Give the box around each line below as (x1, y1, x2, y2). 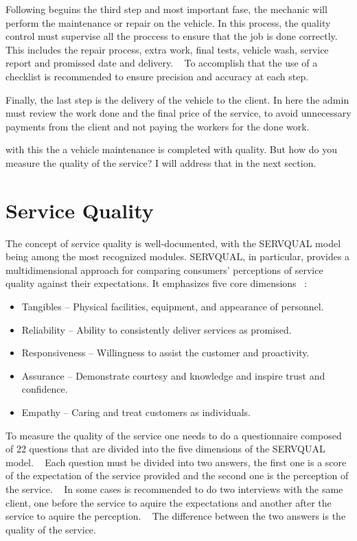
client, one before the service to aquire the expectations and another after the (5, 495, 332, 509)
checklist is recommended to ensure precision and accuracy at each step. (5, 69, 309, 83)
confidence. (21, 382, 68, 396)
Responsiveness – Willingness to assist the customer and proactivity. (21, 345, 310, 360)
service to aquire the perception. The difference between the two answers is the (5, 509, 346, 523)
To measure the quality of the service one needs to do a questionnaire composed (5, 428, 342, 442)
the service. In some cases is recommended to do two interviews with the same (5, 481, 343, 496)
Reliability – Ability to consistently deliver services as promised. (21, 322, 292, 336)
